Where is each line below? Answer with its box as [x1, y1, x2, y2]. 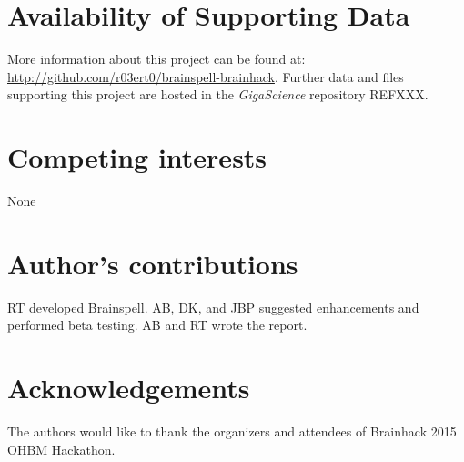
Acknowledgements [7, 369, 250, 406]
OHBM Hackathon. [7, 439, 116, 458]
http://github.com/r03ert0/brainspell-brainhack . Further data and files [7, 67, 404, 86]
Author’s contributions [7, 244, 298, 282]
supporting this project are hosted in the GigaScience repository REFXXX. [7, 85, 429, 104]
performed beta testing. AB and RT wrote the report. [7, 315, 308, 334]
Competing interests [7, 139, 267, 176]
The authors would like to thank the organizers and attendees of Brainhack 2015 [7, 422, 457, 441]
